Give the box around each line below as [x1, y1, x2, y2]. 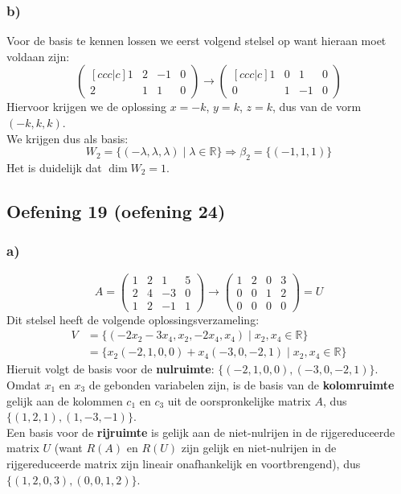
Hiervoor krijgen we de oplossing [6, 98, 166, 115]
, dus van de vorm [272, 98, 362, 115]
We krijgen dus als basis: [6, 130, 129, 146]
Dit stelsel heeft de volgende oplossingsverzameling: [6, 311, 260, 327]
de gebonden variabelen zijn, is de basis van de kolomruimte [88, 376, 395, 393]
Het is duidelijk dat [6, 158, 102, 175]
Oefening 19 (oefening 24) [6, 198, 226, 223]
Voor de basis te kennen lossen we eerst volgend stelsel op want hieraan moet [6, 32, 387, 49]
